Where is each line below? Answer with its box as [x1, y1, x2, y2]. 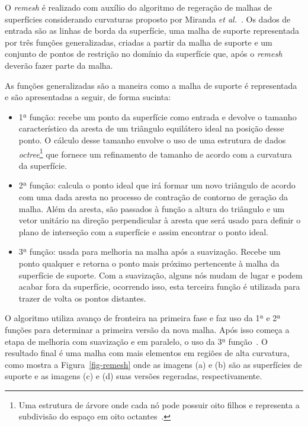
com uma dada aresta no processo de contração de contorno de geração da [18, 190, 288, 203]
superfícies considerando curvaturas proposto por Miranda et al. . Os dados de [5, 12, 291, 25]
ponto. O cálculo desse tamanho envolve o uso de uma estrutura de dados [18, 133, 286, 146]
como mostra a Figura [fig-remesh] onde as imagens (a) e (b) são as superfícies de [5, 358, 302, 370]
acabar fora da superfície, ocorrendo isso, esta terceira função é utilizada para [18, 280, 300, 293]
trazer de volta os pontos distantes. [18, 292, 146, 304]
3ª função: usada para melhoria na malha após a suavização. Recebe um [18, 245, 281, 258]
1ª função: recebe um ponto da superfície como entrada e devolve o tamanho [18, 110, 297, 123]
